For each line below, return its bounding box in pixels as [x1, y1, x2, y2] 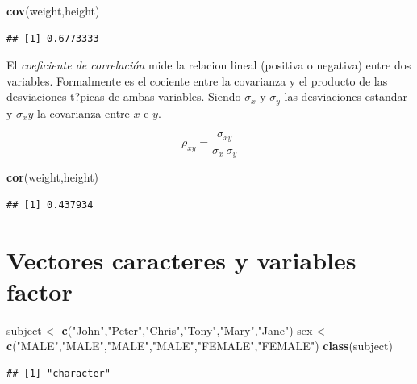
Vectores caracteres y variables [6, 243, 357, 276]
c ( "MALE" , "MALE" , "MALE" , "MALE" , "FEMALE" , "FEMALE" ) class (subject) [6, 337, 393, 354]
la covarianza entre [36, 104, 130, 121]
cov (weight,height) [6, 2, 100, 19]
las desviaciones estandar [284, 88, 407, 105]
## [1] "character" [6, 368, 111, 380]
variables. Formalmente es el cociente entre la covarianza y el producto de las [6, 72, 388, 89]
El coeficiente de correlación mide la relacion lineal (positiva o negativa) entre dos [6, 56, 411, 73]
